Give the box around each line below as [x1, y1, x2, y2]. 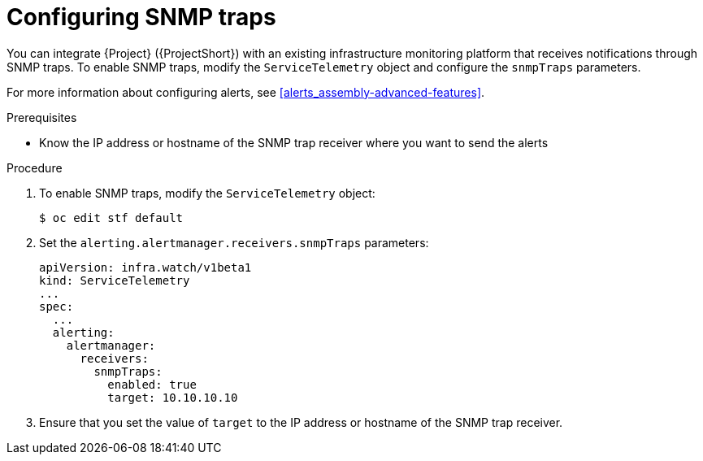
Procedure [7, 160, 63, 175]
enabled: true [107, 377, 197, 391]
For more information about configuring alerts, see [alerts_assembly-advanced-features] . [7, 85, 485, 99]
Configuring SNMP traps [7, 3, 276, 31]
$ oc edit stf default [39, 211, 184, 224]
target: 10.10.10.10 [107, 390, 238, 404]
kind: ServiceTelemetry [39, 273, 190, 287]
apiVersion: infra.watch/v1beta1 [39, 260, 252, 274]
